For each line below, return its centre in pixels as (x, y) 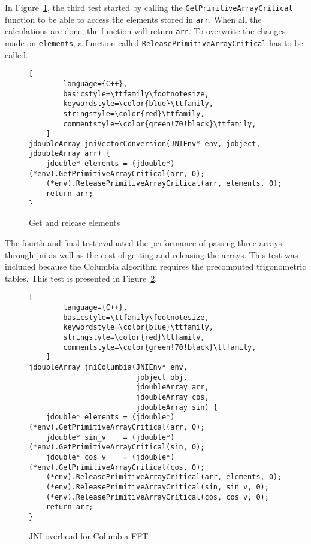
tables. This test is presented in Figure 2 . (81, 278)
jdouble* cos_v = (87, 457)
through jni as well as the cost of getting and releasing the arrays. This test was (152, 254)
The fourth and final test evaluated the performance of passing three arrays (144, 243)
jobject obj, (161, 377)
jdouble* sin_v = (87, 437)
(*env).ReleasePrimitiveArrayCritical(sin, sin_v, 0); (157, 487)
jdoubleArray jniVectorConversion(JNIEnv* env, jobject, (145, 143)
